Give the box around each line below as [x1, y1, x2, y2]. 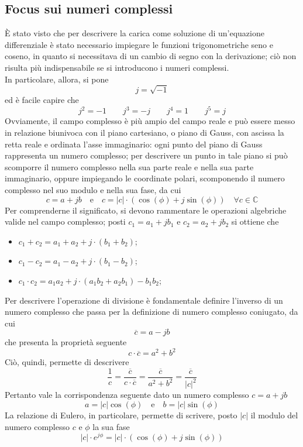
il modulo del [250, 409, 298, 421]
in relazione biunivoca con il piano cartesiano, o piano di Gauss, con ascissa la [5, 126, 284, 139]
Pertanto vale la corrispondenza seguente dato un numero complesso [5, 388, 249, 401]
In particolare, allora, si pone [5, 73, 109, 85]
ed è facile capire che [5, 94, 79, 106]
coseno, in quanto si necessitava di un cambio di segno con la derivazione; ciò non [5, 50, 297, 62]
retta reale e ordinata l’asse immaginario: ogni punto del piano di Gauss [5, 137, 263, 150]
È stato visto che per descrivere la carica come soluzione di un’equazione [5, 27, 264, 39]
